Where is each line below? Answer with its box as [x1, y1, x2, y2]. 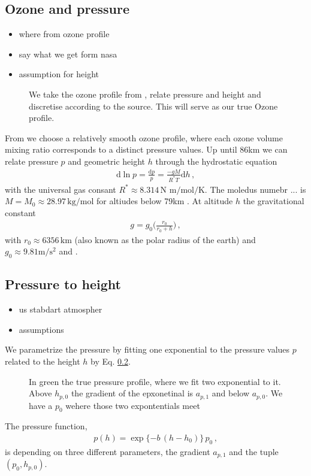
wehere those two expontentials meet [65, 399, 200, 411]
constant [5, 206, 36, 219]
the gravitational [243, 195, 304, 207]
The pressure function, [5, 420, 87, 432]
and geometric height [68, 154, 146, 167]
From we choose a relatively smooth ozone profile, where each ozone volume [5, 131, 283, 144]
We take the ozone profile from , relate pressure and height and [29, 87, 261, 100]
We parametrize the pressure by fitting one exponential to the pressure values [5, 343, 290, 356]
